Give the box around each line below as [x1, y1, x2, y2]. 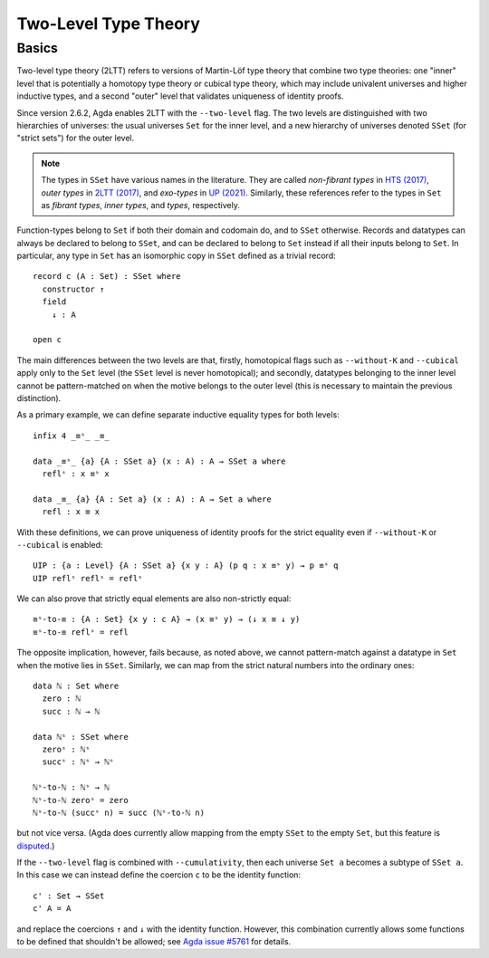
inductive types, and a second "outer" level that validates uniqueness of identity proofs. [16, 91, 344, 101]
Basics [16, 40, 59, 56]
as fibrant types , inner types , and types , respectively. [41, 199, 240, 210]
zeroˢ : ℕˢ [42, 743, 91, 754]
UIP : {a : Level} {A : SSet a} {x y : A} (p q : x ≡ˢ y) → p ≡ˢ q [33, 560, 339, 570]
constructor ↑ [42, 283, 105, 294]
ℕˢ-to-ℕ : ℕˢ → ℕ [33, 782, 110, 792]
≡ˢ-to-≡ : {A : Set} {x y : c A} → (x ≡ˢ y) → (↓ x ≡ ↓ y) [33, 614, 301, 625]
